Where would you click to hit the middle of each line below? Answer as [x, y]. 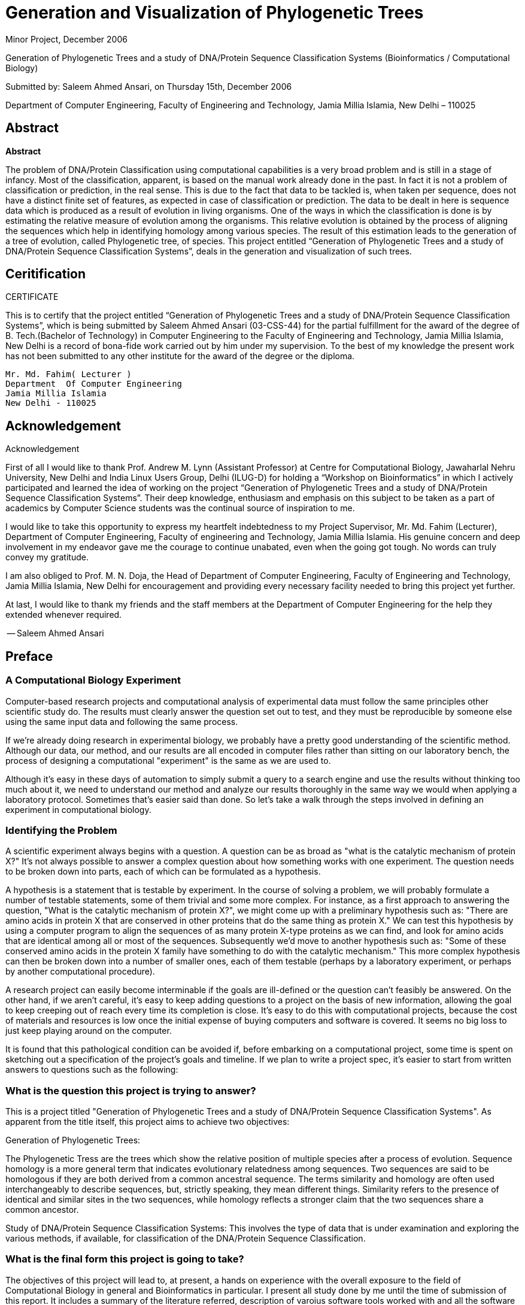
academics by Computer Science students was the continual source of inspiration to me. [180, 508]
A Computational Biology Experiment [93, 680]
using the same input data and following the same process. [122, 721]
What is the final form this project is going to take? [125, 1259]
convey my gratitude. [47, 557]
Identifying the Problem [61, 830]
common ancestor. [42, 1210]
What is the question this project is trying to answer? [131, 1090]
